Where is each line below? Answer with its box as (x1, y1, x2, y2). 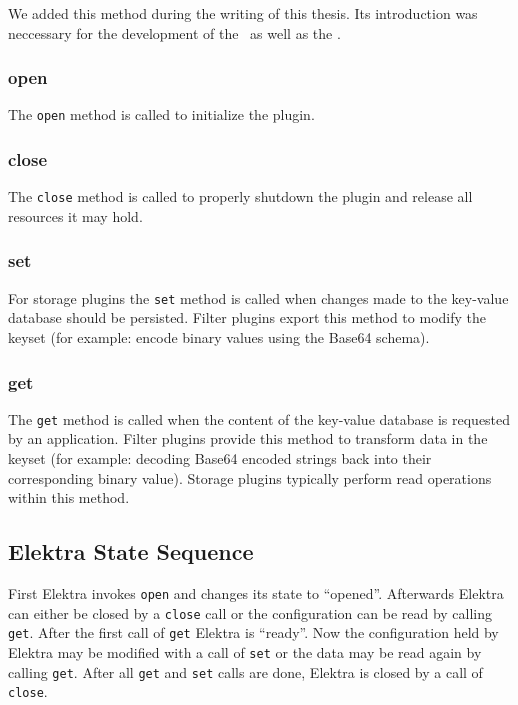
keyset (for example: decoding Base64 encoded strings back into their (8, 448, 432, 469)
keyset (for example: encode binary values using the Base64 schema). (8, 327, 430, 347)
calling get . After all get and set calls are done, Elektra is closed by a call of (8, 661, 483, 682)
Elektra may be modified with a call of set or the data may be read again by (8, 642, 482, 663)
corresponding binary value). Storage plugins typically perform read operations (8, 467, 492, 488)
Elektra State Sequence (8, 536, 254, 567)
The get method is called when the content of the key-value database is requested (8, 408, 511, 429)
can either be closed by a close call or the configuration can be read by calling (8, 602, 493, 623)
